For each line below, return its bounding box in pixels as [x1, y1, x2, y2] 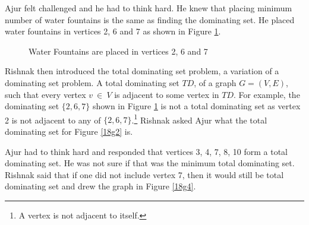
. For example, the [234, 88, 300, 100]
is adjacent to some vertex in [114, 88, 219, 100]
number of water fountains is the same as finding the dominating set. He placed [5, 13, 295, 26]
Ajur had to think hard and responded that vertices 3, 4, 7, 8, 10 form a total [5, 145, 288, 157]
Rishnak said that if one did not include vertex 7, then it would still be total [5, 168, 284, 180]
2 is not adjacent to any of [5, 113, 101, 126]
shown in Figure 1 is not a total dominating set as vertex [92, 100, 301, 112]
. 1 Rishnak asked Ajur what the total [131, 112, 267, 126]
